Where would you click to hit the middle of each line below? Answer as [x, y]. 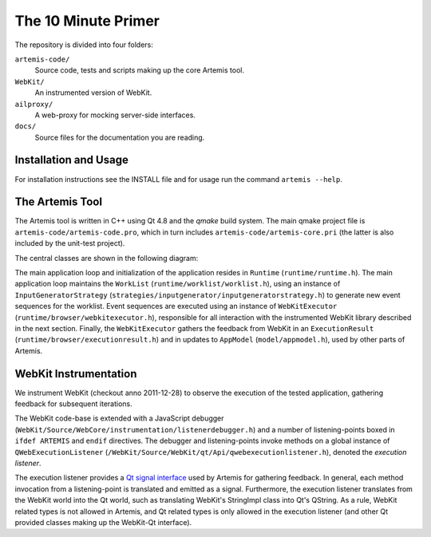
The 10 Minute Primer [87, 21]
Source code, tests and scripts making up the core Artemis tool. [140, 70]
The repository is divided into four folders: [84, 45]
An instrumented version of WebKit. [93, 93]
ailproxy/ [34, 104]
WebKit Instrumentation [76, 374]
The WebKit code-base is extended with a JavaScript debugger [119, 418]
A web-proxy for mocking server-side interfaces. [115, 115]
